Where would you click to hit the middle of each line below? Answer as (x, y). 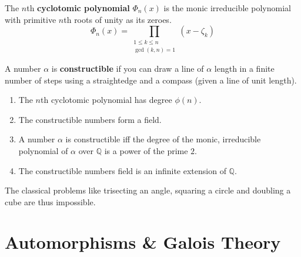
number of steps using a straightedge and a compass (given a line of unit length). (151, 80)
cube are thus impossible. (50, 201)
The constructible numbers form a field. (90, 119)
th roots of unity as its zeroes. (118, 19)
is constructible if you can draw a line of (128, 68)
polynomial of (43, 150)
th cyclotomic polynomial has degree (106, 100)
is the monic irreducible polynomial (227, 8)
